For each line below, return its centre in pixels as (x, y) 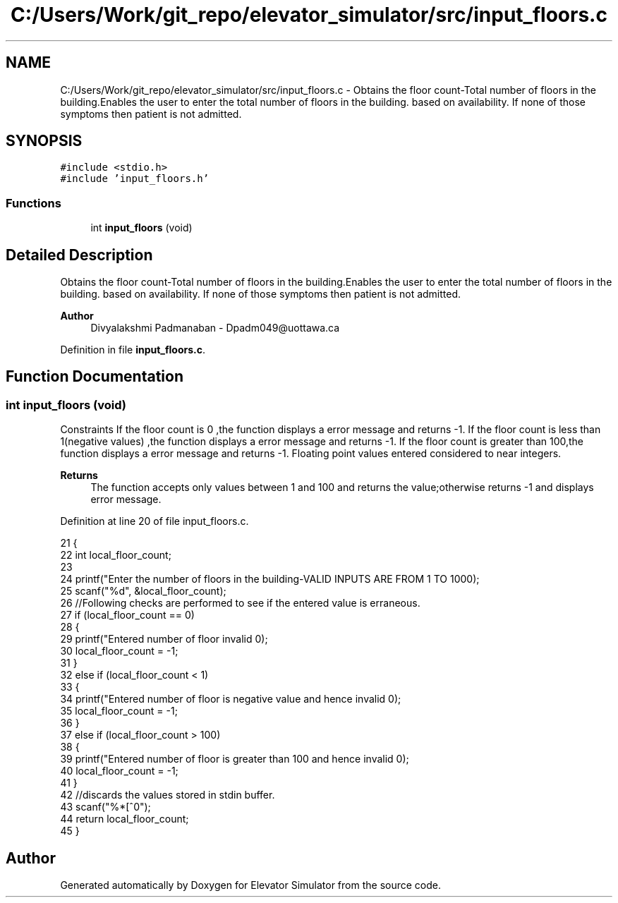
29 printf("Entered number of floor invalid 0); (164, 639)
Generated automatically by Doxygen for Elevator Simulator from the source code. (251, 885)
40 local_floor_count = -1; (119, 771)
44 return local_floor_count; (125, 819)
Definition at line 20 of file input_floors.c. (154, 521)
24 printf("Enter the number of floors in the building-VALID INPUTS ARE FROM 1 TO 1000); (270, 579)
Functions (34, 203)
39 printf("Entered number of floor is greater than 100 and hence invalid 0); (235, 759)
